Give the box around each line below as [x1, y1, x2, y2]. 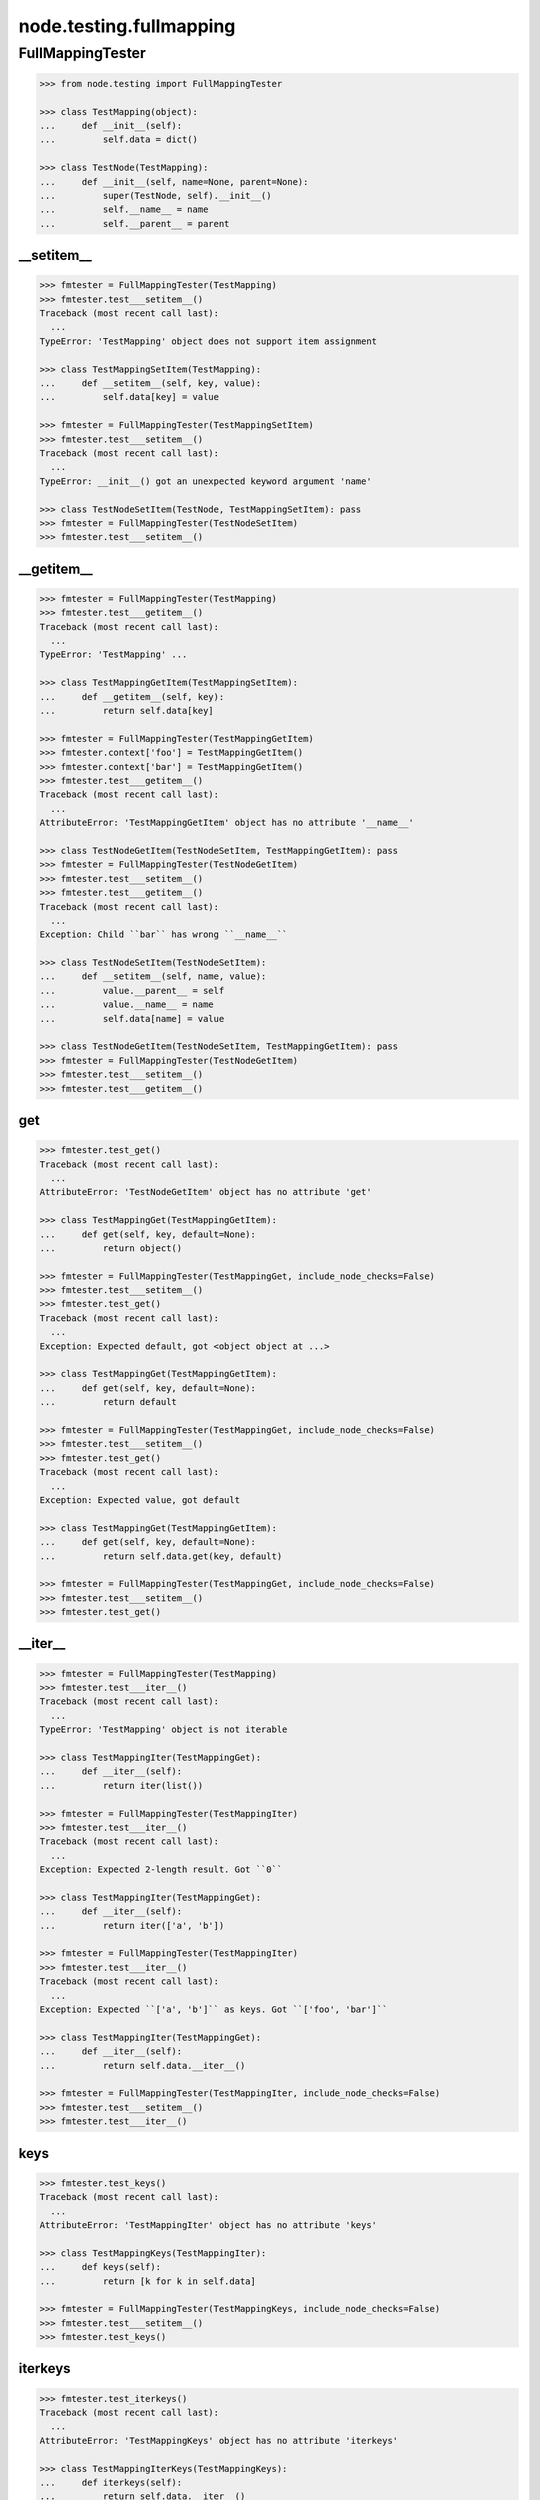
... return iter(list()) [39, 1780, 204, 1791]
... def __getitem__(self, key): [39, 691, 225, 702]
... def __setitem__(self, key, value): [39, 378, 262, 389]
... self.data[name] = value [39, 1013, 225, 1024]
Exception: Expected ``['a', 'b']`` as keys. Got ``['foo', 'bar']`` [39, 2004, 388, 2015]
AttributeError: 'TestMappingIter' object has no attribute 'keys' [39, 2219, 378, 2230]
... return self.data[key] [39, 705, 214, 717]
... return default [39, 1396, 177, 1408]
